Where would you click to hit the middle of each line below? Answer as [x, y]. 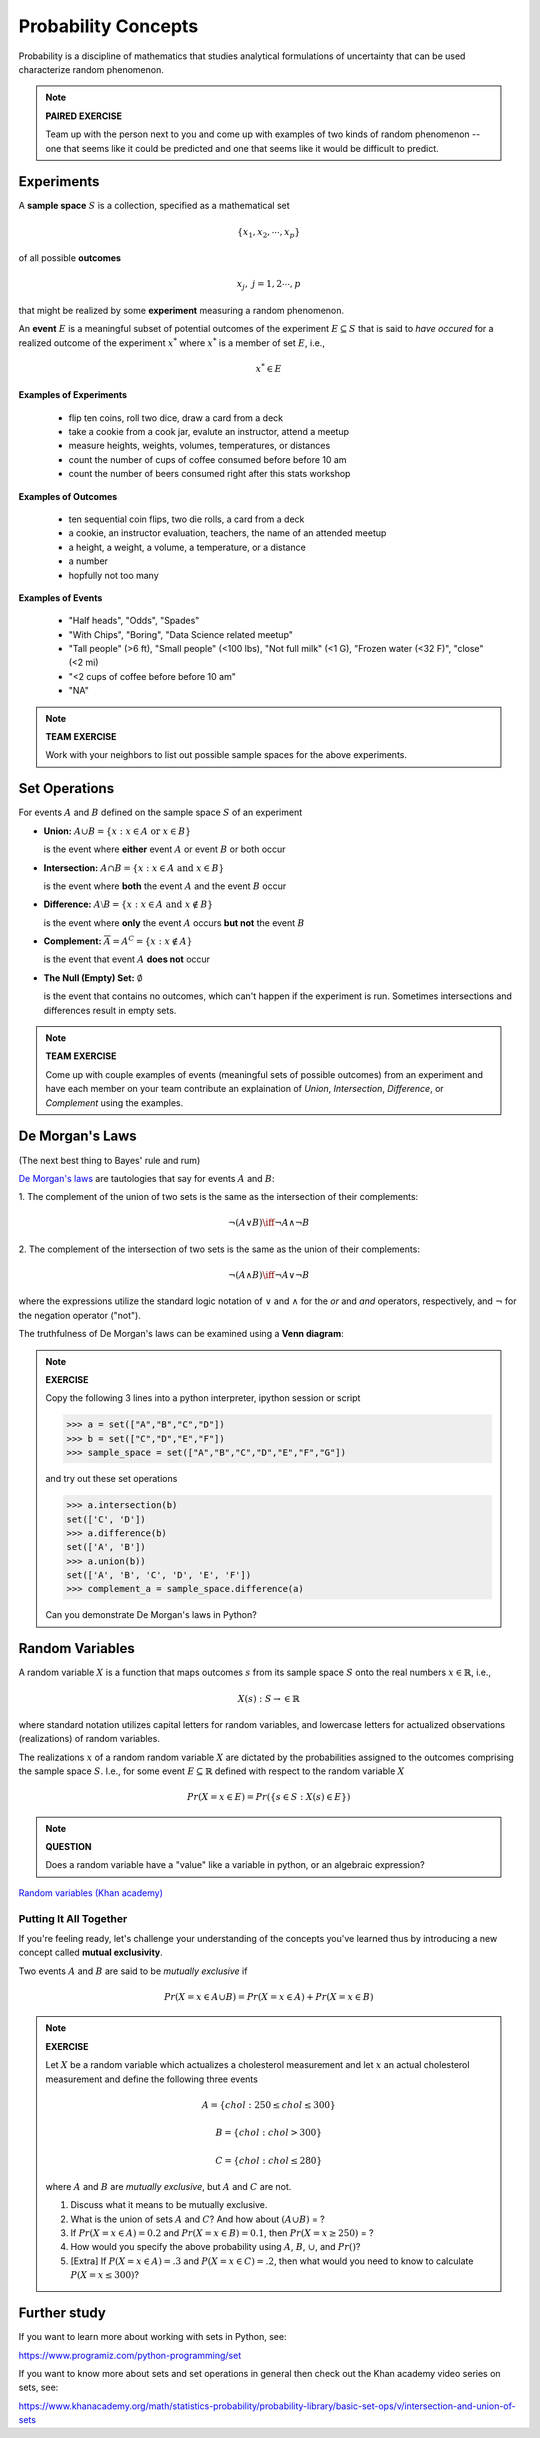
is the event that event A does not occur [126, 959]
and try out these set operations [111, 1479]
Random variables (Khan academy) [91, 1892]
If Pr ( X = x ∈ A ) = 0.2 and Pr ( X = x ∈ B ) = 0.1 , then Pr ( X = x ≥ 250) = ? [222, 2233]
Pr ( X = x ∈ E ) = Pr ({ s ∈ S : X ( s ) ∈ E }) [268, 1797]
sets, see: [38, 2387]
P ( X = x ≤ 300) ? [105, 2275]
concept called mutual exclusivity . [91, 1952]
